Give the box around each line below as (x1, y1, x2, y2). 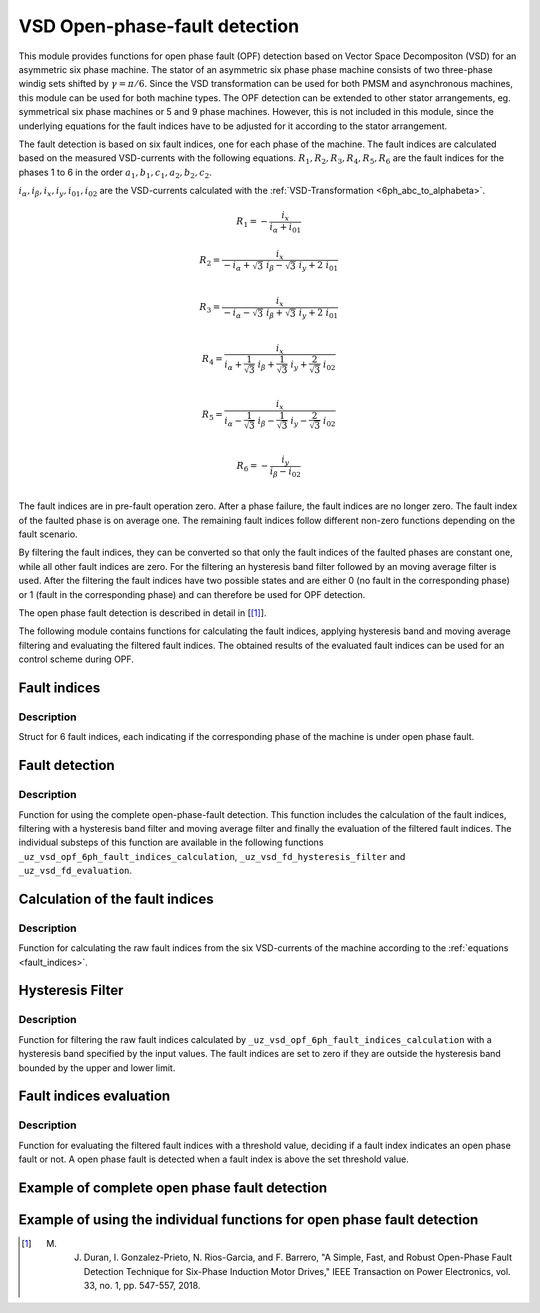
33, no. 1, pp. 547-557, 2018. (83, 1280, 201, 1292)
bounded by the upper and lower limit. (18, 1061, 176, 1074)
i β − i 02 (269, 465, 302, 479)
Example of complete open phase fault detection (18, 1179, 328, 1196)
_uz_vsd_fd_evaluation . (18, 865, 133, 877)
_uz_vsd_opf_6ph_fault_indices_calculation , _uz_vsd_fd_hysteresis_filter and (18, 850, 406, 862)
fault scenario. (18, 528, 79, 540)
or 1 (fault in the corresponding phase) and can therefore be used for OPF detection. (18, 588, 366, 600)
